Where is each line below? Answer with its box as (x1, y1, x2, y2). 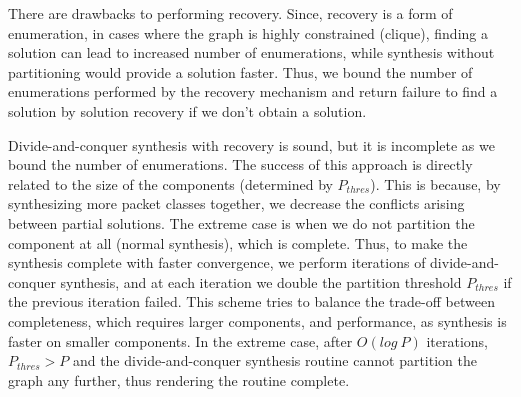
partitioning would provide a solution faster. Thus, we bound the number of (8, 61, 473, 82)
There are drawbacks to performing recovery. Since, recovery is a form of (8, 3, 453, 23)
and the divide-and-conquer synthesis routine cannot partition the (72, 350, 477, 371)
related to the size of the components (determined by (8, 173, 333, 194)
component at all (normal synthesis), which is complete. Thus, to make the (8, 232, 468, 253)
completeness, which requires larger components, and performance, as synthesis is (8, 310, 507, 331)
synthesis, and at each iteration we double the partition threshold (60, 271, 462, 292)
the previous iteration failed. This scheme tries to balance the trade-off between (8, 291, 495, 312)
